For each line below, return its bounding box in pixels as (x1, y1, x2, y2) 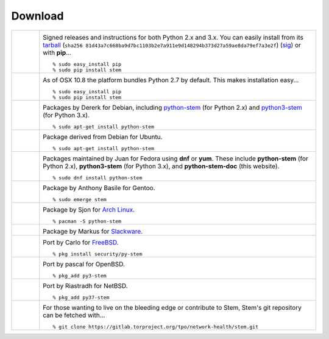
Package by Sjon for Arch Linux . (43, 205, 135, 213)
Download (11, 9, 64, 23)
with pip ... (43, 48, 71, 57)
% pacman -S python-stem (52, 218, 122, 224)
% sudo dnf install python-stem (52, 174, 143, 181)
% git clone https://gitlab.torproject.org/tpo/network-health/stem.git (52, 323, 259, 330)
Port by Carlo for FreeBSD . (43, 238, 119, 246)
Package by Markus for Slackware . (43, 227, 143, 235)
